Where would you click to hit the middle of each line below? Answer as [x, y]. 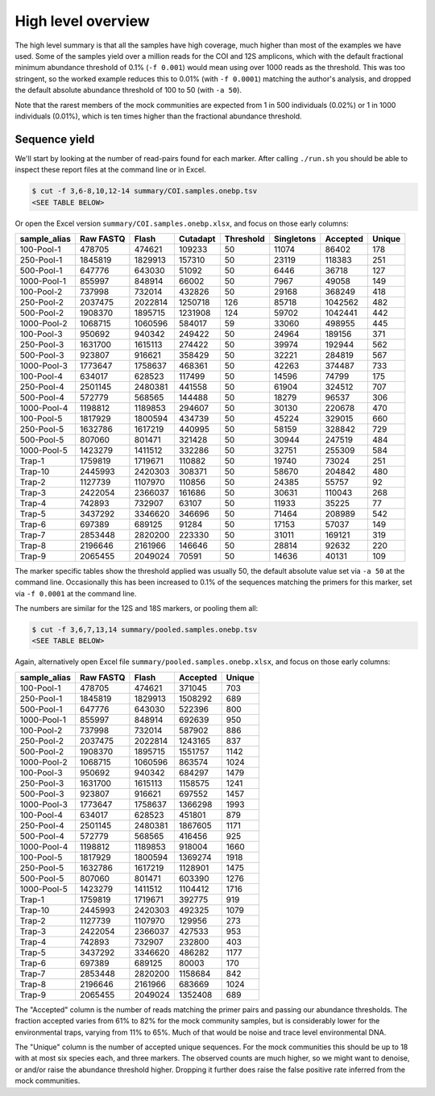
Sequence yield [55, 139]
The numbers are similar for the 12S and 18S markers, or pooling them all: [137, 608]
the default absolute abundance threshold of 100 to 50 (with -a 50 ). [128, 90]
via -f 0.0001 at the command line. [76, 593]
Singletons [295, 239]
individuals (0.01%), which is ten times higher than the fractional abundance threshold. [158, 116]
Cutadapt [197, 239]
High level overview [83, 21]
